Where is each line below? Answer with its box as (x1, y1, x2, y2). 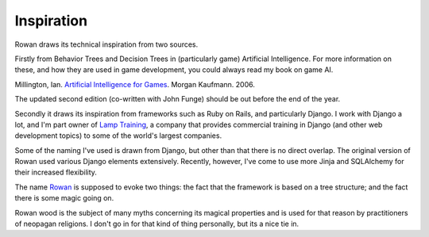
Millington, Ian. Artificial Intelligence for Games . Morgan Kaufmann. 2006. (14, 79, 256, 89)
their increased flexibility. (14, 167, 97, 178)
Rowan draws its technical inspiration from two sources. (14, 40, 199, 49)
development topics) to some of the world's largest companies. (14, 131, 222, 140)
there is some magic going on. (14, 193, 114, 203)
